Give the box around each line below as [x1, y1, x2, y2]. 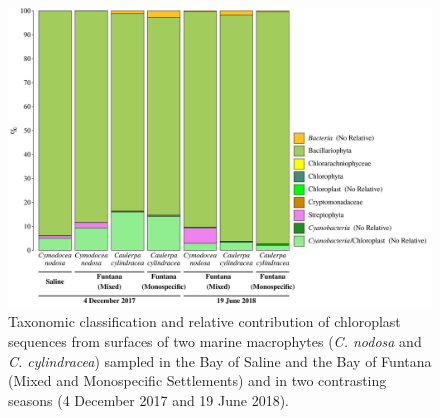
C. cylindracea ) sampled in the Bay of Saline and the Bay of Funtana [8, 350, 432, 371]
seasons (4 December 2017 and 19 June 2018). [8, 389, 290, 410]
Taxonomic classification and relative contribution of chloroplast [8, 311, 401, 332]
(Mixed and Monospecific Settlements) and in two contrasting [8, 370, 387, 391]
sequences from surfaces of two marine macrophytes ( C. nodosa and [8, 330, 422, 351]
